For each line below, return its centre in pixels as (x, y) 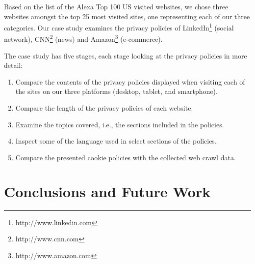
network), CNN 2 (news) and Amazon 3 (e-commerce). (83, 38)
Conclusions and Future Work (107, 191)
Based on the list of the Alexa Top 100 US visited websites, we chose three (116, 6)
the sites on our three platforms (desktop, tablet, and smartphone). (116, 91)
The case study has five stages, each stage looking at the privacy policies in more (126, 55)
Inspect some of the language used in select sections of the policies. (116, 141)
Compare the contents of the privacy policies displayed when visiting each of (130, 81)
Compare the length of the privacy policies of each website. (104, 108)
